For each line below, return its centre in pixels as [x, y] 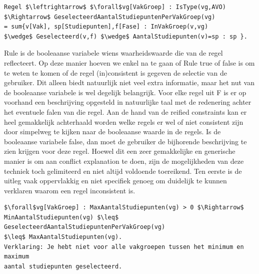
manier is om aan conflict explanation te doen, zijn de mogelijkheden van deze [124, 161]
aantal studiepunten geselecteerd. [63, 266]
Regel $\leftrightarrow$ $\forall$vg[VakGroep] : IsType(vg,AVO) [115, 7]
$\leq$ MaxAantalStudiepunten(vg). [63, 237]
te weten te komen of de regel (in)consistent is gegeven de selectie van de [115, 72]
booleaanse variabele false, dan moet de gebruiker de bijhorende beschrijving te [125, 141]
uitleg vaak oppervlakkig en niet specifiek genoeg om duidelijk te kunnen [115, 181]
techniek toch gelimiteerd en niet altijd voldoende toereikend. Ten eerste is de [123, 171]
